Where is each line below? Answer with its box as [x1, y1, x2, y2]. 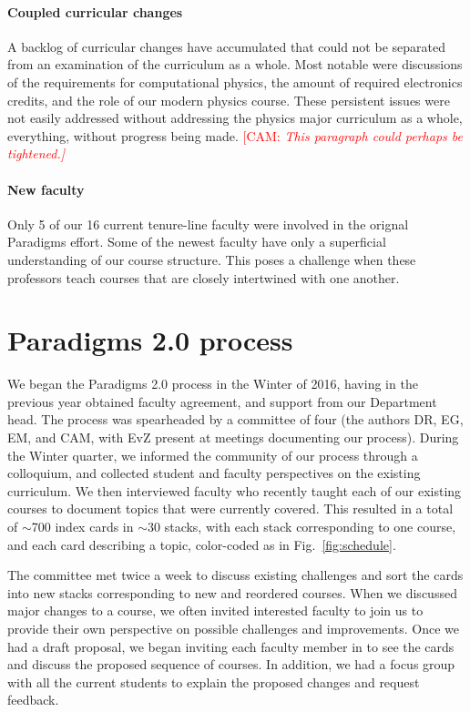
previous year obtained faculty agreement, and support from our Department [7, 392, 437, 411]
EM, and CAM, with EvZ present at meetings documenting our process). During [7, 428, 459, 447]
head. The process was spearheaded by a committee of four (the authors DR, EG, [7, 410, 464, 429]
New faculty [7, 179, 85, 198]
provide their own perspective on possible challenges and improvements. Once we [7, 618, 459, 637]
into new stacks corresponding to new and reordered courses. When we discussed [7, 583, 457, 602]
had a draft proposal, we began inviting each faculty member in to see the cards [7, 636, 455, 656]
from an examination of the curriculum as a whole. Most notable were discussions [7, 55, 463, 74]
